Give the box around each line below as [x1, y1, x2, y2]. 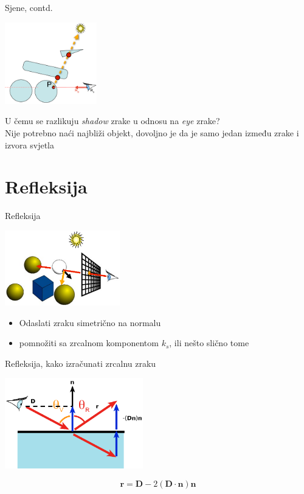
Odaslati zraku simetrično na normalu [19, 316, 161, 329]
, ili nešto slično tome [169, 336, 249, 349]
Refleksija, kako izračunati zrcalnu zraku [5, 357, 156, 369]
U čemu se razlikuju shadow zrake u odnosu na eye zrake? [5, 114, 220, 127]
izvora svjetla [5, 138, 55, 151]
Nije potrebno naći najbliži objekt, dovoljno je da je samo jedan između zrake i [5, 126, 299, 139]
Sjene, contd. [5, 1, 53, 13]
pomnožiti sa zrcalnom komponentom [19, 336, 159, 349]
